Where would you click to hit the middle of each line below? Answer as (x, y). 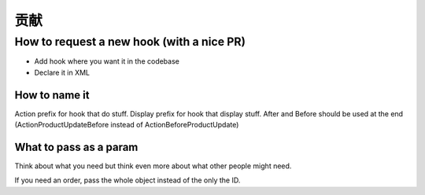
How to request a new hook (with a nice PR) (130, 42)
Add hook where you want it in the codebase (107, 61)
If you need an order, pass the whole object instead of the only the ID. (128, 180)
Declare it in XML (62, 72)
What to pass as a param (76, 147)
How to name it (52, 95)
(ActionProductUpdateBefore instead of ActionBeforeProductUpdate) (127, 125)
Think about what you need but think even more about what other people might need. (153, 166)
